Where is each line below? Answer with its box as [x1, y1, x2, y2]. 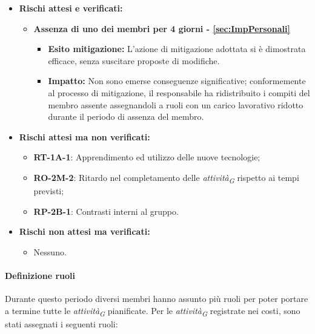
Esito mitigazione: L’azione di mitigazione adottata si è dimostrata [48, 42, 306, 55]
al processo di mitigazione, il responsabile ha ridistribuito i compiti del [48, 86, 310, 99]
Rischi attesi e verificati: [19, 2, 123, 14]
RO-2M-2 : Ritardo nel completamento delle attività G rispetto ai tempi [33, 171, 299, 185]
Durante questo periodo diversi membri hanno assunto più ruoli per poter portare [5, 292, 308, 305]
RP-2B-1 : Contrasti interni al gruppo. [33, 205, 179, 217]
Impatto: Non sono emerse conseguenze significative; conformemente [48, 74, 306, 87]
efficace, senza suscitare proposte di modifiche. [48, 54, 220, 67]
